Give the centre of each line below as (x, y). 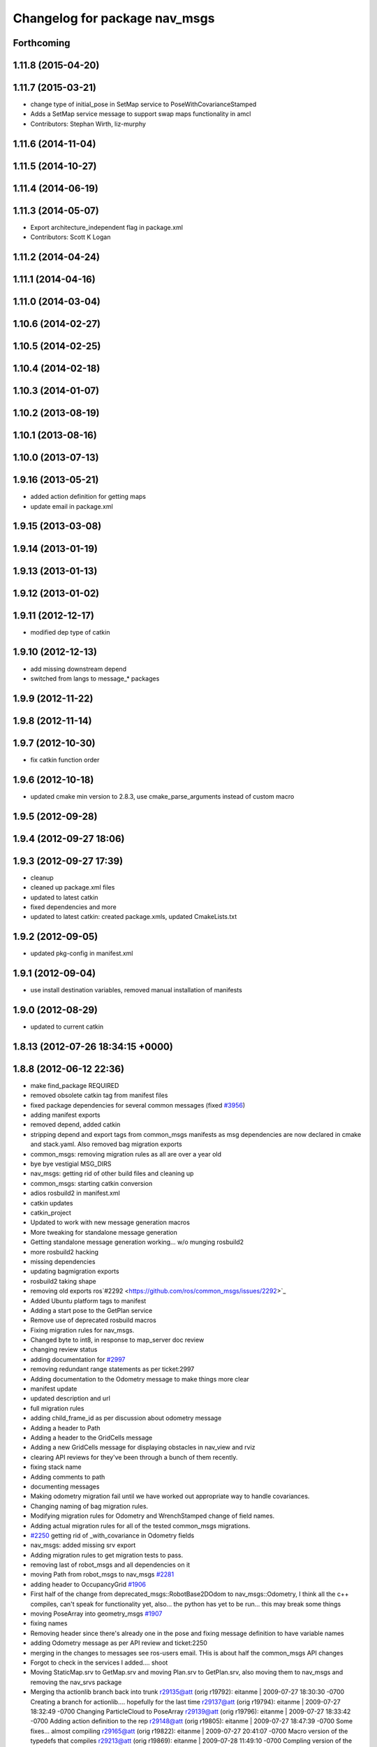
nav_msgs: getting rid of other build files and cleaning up (112, 1173)
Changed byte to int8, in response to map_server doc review (117, 1340)
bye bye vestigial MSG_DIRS (71, 1164)
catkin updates (52, 1203)
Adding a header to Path (65, 1428)
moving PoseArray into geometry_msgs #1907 (96, 1614)
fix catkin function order (65, 760)
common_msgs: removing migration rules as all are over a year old (126, 1154)
